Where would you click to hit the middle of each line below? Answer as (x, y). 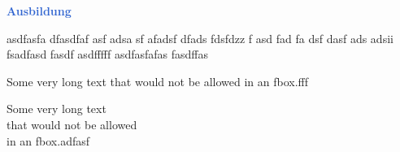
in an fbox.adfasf (48, 140)
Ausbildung (39, 11)
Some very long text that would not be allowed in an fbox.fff (158, 81)
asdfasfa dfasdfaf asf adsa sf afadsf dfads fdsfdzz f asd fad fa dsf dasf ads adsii (200, 38)
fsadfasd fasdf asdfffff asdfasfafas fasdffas (108, 54)
